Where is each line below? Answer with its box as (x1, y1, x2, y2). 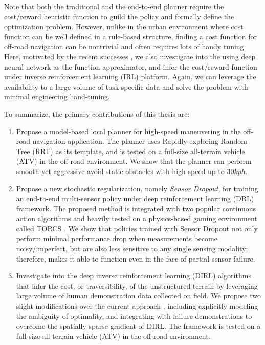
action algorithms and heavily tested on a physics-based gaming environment (16, 213, 257, 224)
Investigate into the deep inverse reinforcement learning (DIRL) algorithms (16, 270, 251, 281)
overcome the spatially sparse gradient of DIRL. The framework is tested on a (16, 320, 261, 331)
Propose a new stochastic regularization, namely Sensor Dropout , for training (16, 183, 258, 193)
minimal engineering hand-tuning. (4, 91, 110, 102)
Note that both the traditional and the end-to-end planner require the (4, 1, 224, 11)
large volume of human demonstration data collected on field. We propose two (16, 290, 261, 301)
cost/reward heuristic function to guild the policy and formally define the (4, 11, 234, 21)
